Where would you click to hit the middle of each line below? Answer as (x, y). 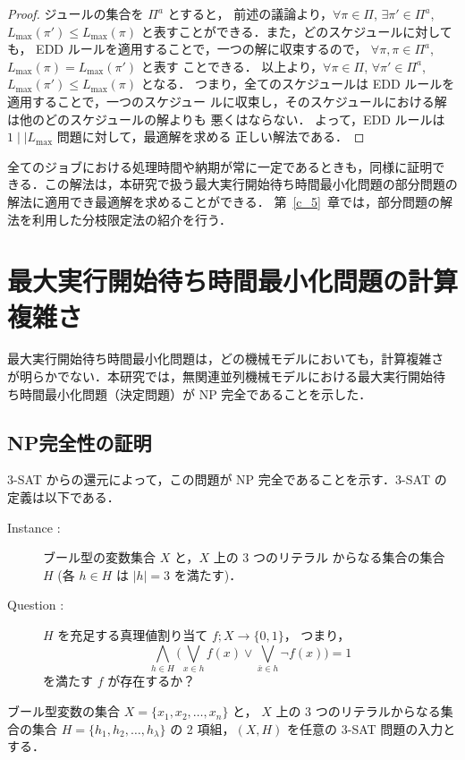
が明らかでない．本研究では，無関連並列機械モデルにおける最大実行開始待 (226, 376)
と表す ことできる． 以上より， (232, 66)
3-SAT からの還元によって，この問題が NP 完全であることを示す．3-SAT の (227, 479)
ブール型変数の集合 (63, 711)
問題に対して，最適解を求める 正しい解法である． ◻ (211, 137)
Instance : (34, 527)
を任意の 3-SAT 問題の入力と (372, 728)
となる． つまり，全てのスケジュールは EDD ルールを (298, 84)
